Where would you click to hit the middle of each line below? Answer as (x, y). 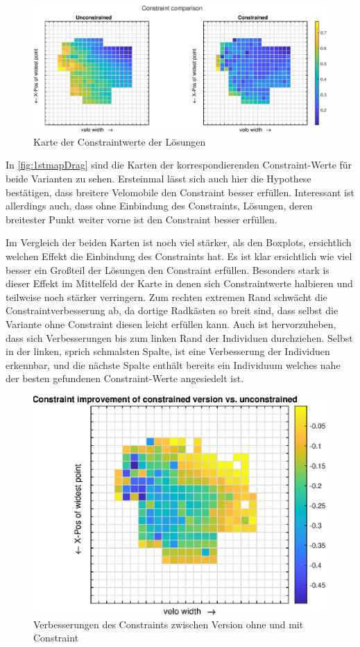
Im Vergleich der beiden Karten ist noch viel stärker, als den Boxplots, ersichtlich (179, 242)
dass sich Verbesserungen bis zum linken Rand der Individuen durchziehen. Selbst (179, 337)
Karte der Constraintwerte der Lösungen (120, 141)
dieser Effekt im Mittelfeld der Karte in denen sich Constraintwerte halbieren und (179, 283)
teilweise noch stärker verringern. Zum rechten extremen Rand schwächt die (166, 296)
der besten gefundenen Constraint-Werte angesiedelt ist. (125, 378)
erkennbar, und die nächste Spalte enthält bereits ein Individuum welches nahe (173, 364)
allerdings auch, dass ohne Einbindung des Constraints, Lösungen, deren (159, 206)
